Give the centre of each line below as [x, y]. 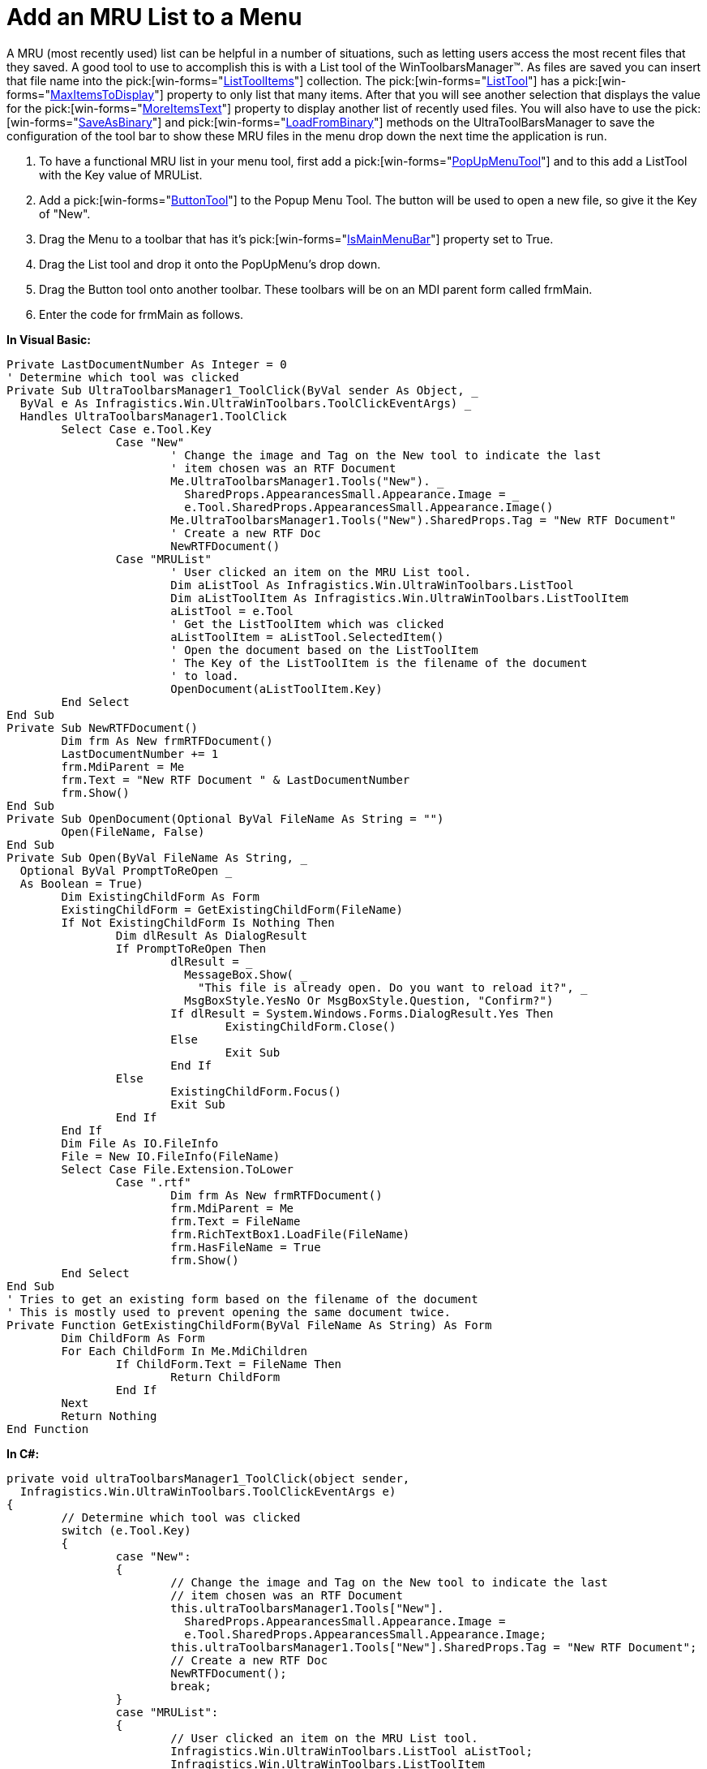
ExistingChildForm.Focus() [256, 1091]
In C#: [23, 1453]
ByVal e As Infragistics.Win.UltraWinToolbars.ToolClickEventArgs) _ [246, 403]
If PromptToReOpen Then [191, 948]
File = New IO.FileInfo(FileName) [171, 1156]
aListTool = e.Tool [232, 611]
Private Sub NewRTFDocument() [103, 727]
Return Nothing [109, 1416]
